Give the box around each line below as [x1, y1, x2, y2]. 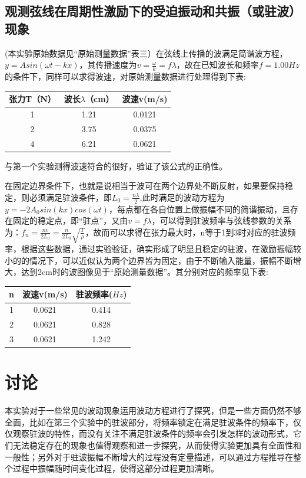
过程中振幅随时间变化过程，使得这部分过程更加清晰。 [12, 462, 219, 474]
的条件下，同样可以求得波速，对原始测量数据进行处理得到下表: [5, 70, 246, 83]
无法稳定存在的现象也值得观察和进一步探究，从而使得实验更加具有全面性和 [12, 439, 301, 451]
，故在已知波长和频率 [176, 58, 259, 71]
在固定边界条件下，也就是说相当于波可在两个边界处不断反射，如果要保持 [5, 179, 285, 192]
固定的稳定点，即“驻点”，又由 [12, 214, 128, 227]
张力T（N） [9, 93, 56, 105]
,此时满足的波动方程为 [139, 191, 225, 203]
